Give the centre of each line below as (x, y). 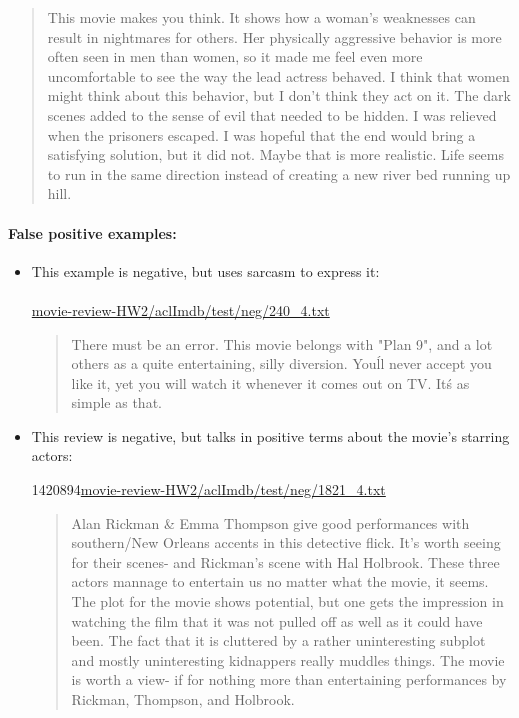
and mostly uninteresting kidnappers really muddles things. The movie (288, 659)
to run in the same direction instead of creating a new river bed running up (279, 173)
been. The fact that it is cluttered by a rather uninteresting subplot (278, 640)
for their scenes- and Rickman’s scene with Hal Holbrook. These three (285, 561)
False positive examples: (92, 232)
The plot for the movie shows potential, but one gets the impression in (287, 601)
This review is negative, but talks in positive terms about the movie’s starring (270, 435)
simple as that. (116, 402)
